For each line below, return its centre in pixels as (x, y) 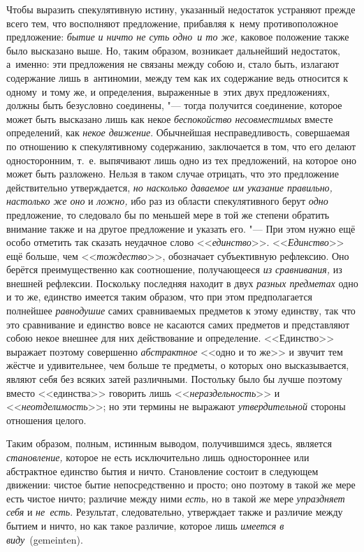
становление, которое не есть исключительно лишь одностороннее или (158, 457)
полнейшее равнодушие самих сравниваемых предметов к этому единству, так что (181, 311)
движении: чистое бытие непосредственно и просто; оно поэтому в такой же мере (181, 485)
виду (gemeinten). (45, 539)
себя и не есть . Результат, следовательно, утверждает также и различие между (175, 512)
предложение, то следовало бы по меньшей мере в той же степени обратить (168, 214)
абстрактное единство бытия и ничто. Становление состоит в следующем (162, 471)
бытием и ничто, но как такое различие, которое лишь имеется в (145, 525)
